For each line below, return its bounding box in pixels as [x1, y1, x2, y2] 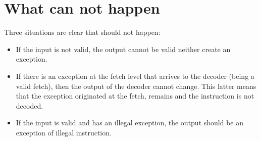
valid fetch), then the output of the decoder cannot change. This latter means [16, 80, 256, 91]
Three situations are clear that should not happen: [4, 27, 161, 37]
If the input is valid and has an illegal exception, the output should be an [16, 117, 244, 128]
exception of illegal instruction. [16, 127, 112, 137]
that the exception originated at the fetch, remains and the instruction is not [16, 90, 254, 101]
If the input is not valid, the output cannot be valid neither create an [16, 43, 231, 54]
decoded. [16, 100, 43, 111]
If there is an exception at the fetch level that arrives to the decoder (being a [16, 70, 254, 81]
